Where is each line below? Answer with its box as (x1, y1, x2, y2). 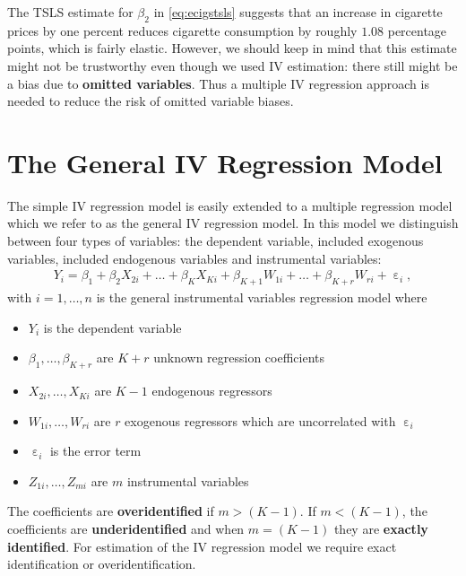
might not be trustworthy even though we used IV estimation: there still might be (7, 56, 458, 74)
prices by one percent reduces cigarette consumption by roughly (7, 21, 358, 39)
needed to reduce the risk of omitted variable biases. (7, 92, 294, 110)
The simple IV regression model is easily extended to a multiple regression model (7, 196, 453, 214)
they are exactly (333, 519, 428, 538)
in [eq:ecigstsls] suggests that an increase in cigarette (153, 3, 443, 21)
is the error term (49, 441, 142, 460)
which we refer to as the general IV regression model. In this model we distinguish (7, 214, 459, 232)
